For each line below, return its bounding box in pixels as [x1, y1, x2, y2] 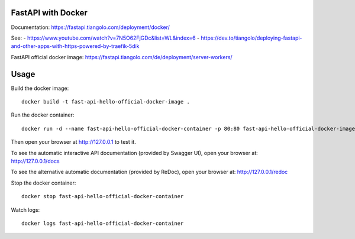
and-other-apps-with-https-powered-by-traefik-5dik [11, 43, 140, 50]
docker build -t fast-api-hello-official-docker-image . [21, 98, 191, 105]
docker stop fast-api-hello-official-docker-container [21, 193, 184, 200]
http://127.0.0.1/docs [11, 157, 60, 164]
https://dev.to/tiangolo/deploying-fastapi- [201, 34, 302, 41]
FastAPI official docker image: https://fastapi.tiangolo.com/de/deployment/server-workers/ [11, 53, 233, 60]
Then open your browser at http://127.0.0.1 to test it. [11, 138, 136, 146]
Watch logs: [11, 206, 40, 213]
